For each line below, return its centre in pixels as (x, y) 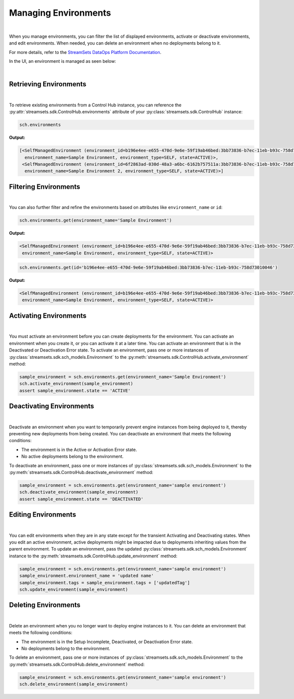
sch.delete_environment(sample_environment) (74, 684)
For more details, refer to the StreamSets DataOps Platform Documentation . (85, 52)
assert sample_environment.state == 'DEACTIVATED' (82, 499)
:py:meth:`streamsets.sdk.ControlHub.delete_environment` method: (77, 664)
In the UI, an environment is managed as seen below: (62, 61)
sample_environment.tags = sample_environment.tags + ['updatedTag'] (105, 583)
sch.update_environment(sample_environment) (74, 589)
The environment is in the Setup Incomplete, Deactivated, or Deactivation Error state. (107, 642)
